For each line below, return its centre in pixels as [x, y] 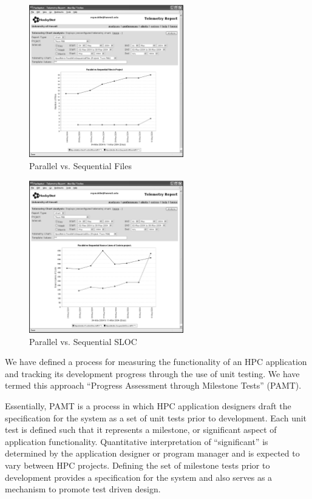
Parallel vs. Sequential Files [80, 166]
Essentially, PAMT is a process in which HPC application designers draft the [148, 405]
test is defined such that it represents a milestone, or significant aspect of [141, 430]
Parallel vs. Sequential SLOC [83, 341]
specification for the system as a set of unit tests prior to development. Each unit [156, 417]
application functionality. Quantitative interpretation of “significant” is [137, 441]
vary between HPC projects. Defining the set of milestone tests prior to [137, 465]
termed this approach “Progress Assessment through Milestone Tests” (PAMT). [153, 385]
